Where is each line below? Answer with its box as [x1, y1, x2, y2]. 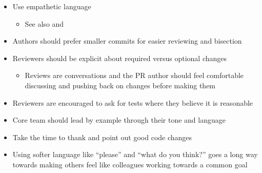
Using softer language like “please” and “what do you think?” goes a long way [12, 149, 258, 160]
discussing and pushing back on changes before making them [25, 80, 216, 90]
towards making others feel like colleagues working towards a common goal [12, 159, 248, 169]
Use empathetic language [12, 1, 91, 11]
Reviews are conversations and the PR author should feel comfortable [25, 70, 244, 81]
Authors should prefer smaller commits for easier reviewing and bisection [12, 35, 242, 46]
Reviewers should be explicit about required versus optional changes [12, 52, 227, 63]
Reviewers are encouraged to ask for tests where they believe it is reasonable [12, 97, 253, 108]
